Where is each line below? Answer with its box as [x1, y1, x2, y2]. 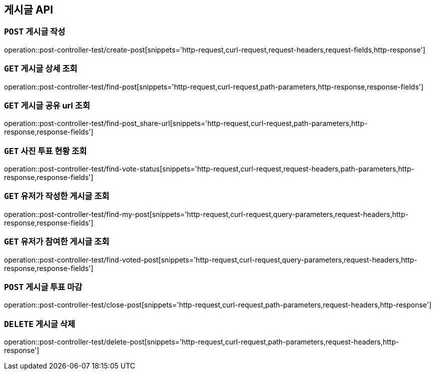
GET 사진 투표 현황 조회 [4, 145, 87, 156]
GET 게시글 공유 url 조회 [4, 100, 90, 110]
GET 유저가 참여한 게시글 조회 [4, 236, 109, 247]
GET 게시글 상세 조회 [4, 63, 77, 74]
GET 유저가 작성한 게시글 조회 [4, 191, 109, 201]
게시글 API [4, 3, 53, 16]
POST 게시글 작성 [4, 26, 65, 37]
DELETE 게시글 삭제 [4, 318, 75, 329]
